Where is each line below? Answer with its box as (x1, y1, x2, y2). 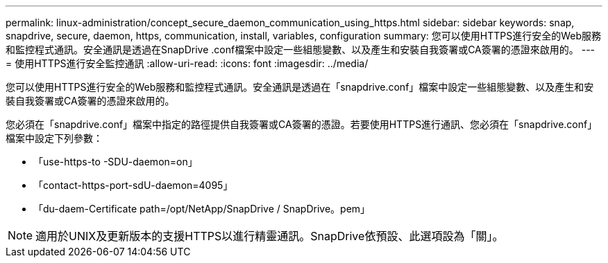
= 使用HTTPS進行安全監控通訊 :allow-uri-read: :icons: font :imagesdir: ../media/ (6, 57, 369, 69)
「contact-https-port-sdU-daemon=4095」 (33, 179, 233, 191)
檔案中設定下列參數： (6, 132, 103, 144)
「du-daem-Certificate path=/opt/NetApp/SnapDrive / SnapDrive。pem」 (33, 203, 371, 215)
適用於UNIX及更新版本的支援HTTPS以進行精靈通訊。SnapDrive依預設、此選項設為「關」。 (35, 229, 504, 243)
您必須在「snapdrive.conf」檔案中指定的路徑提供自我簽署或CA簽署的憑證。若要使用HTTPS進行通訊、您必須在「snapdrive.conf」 (6, 118, 598, 130)
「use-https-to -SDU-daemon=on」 (33, 156, 198, 167)
